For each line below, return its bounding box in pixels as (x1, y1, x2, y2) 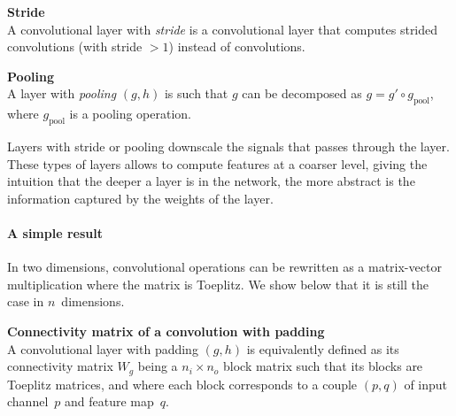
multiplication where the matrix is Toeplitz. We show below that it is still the (7, 274, 429, 293)
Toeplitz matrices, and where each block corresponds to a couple (7, 374, 358, 393)
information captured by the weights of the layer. (7, 189, 274, 207)
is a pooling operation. (69, 104, 192, 123)
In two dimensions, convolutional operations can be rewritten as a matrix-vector (7, 258, 442, 276)
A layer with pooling (7, 84, 117, 103)
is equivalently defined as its (246, 339, 399, 358)
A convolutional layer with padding (7, 339, 198, 358)
